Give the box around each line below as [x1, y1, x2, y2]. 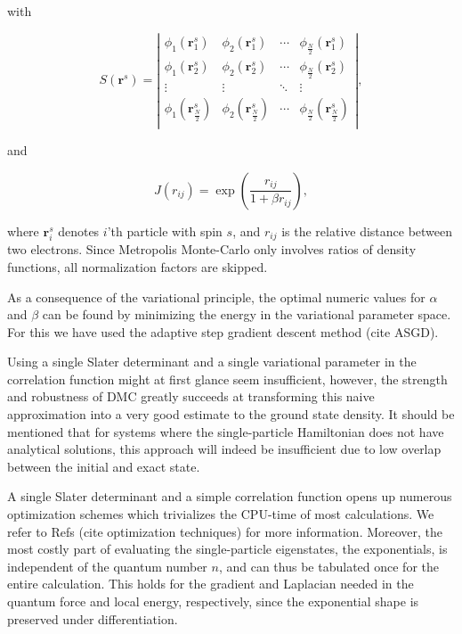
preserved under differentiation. [7, 609, 178, 628]
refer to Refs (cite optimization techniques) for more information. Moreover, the [7, 522, 443, 540]
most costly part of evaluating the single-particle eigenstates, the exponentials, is [7, 539, 448, 558]
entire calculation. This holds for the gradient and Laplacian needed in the [7, 574, 414, 593]
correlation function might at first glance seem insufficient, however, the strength [7, 369, 448, 388]
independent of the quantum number [7, 556, 207, 575]
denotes [58, 221, 100, 240]
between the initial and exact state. [7, 457, 200, 475]
